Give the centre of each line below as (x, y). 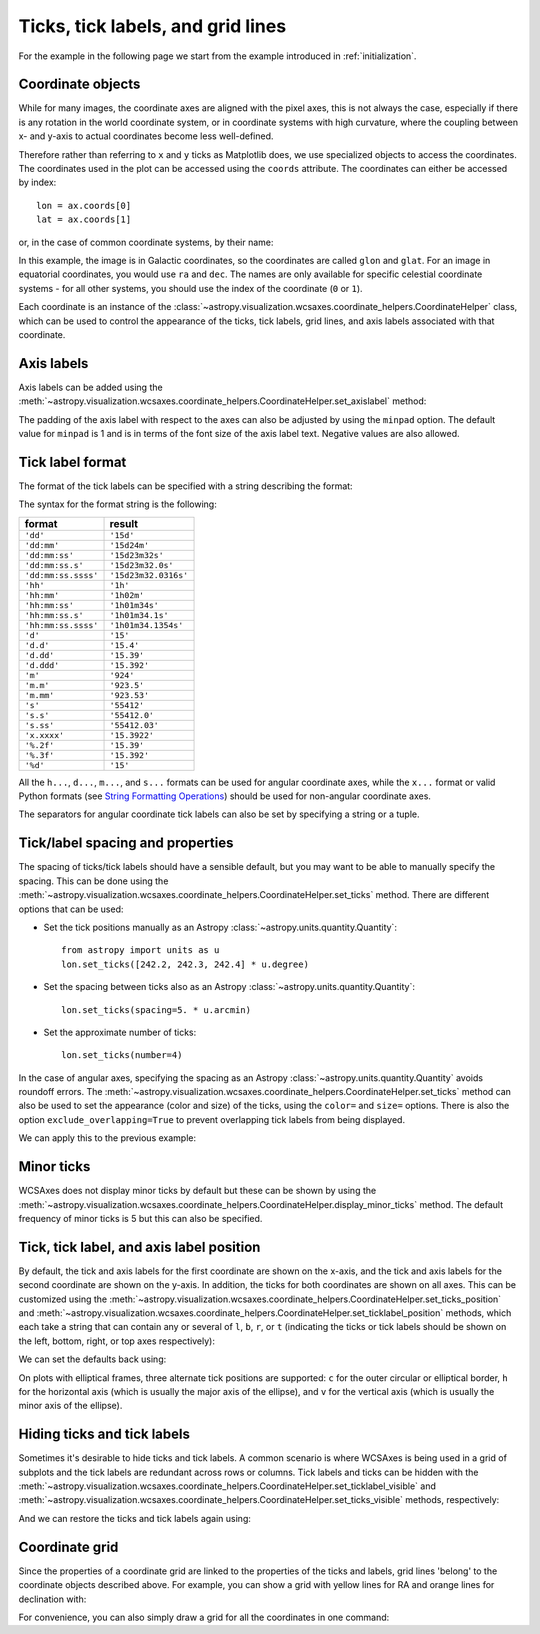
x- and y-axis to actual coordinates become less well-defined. (146, 136)
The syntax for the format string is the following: (117, 504)
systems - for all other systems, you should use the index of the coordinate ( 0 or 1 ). (191, 288)
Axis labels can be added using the (91, 387)
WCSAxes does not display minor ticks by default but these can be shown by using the (197, 1191)
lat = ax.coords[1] (84, 219)
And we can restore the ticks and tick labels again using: (135, 1518)
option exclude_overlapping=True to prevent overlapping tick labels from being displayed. (211, 1119)
